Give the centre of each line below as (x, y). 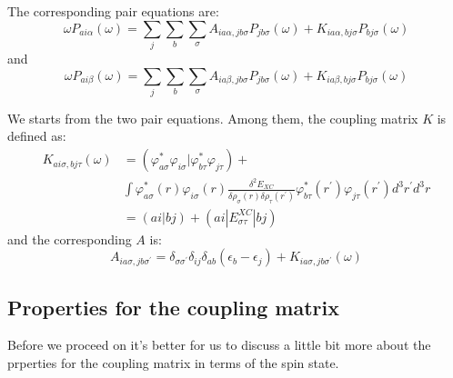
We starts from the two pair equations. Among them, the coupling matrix (213, 118)
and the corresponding (70, 239)
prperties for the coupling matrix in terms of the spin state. (173, 363)
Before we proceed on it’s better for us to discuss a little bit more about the (219, 345)
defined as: (37, 136)
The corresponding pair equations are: (113, 11)
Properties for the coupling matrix (173, 307)
